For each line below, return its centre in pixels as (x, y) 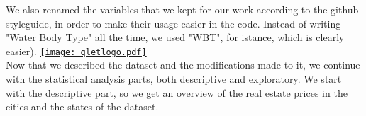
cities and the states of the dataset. (82, 106)
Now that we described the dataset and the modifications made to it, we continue (183, 65)
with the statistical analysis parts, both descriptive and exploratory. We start (174, 79)
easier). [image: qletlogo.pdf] (76, 51)
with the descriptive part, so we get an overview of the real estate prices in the (177, 92)
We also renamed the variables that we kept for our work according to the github (182, 9)
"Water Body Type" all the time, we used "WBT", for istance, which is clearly (175, 37)
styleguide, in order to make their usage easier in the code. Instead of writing (173, 23)
